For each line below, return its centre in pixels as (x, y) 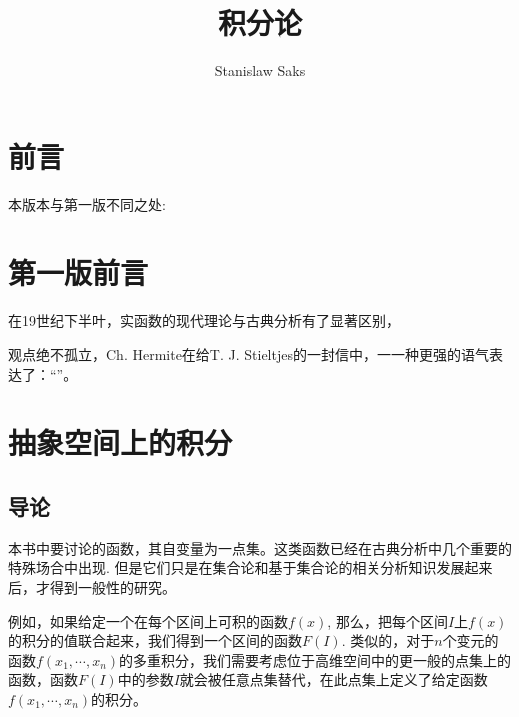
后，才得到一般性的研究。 (92, 586)
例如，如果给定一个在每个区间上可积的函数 (148, 620)
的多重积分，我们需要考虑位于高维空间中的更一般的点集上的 (315, 659)
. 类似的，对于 (388, 640)
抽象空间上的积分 (120, 442)
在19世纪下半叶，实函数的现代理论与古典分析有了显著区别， (204, 320)
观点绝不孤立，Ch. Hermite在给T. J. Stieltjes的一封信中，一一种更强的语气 (248, 353)
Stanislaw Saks (260, 70)
